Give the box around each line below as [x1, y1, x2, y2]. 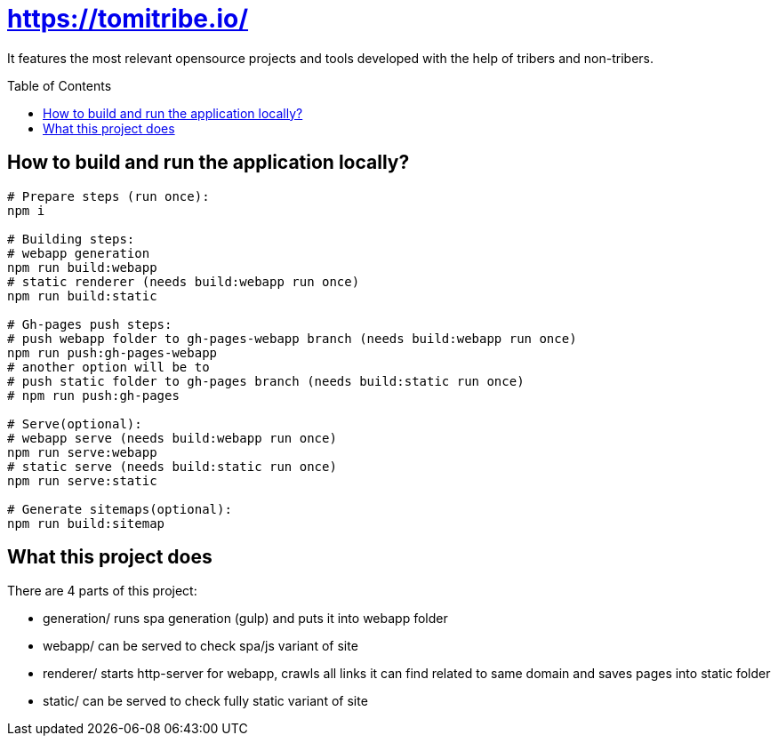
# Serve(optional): [7, 416, 142, 431]
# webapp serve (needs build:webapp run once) [7, 430, 337, 445]
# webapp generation [7, 245, 150, 260]
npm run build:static [7, 288, 157, 303]
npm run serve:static [7, 473, 157, 488]
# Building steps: [7, 231, 135, 246]
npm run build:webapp [7, 260, 157, 275]
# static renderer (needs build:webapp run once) [7, 274, 360, 289]
